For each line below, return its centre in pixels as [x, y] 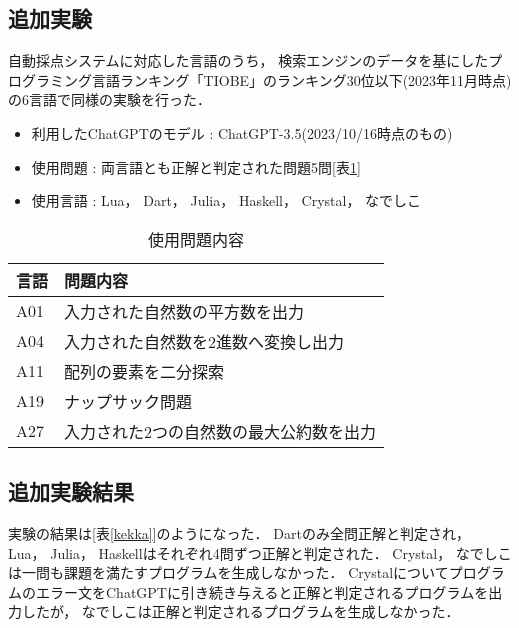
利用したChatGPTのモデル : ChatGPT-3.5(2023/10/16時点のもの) [242, 132]
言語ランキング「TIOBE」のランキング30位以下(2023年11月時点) [301, 79]
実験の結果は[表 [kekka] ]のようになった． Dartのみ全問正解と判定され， [239, 532]
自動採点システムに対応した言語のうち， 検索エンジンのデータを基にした [248, 60]
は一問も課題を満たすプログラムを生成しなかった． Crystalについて [228, 572]
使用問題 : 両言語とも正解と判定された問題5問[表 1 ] [196, 166]
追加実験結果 [71, 491]
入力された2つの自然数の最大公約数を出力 [220, 431]
